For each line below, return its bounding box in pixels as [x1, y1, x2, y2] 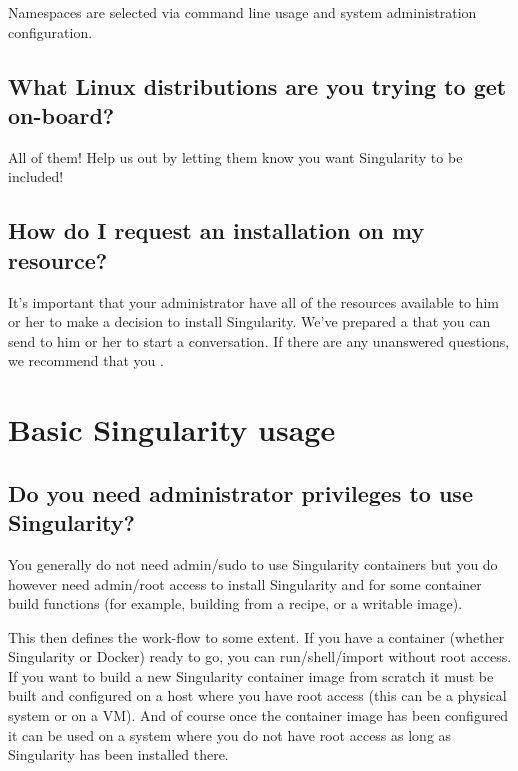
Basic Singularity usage [8, 409, 336, 450]
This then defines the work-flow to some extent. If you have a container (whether [8, 626, 505, 647]
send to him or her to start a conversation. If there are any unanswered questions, [8, 330, 510, 351]
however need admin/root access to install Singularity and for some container [8, 573, 482, 594]
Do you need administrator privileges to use [8, 477, 473, 508]
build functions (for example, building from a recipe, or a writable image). [8, 593, 463, 614]
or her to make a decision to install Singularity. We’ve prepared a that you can [8, 311, 491, 332]
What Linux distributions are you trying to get [8, 70, 507, 101]
